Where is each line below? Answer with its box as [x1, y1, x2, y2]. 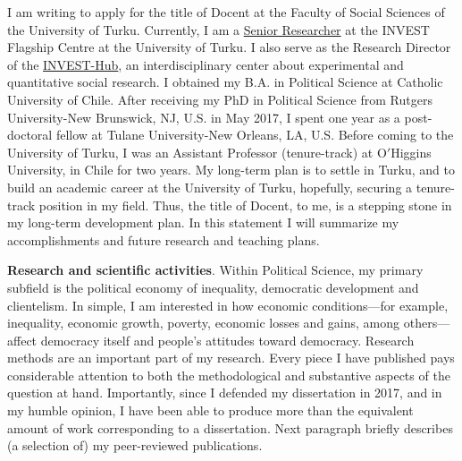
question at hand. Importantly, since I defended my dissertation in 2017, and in [7, 383, 442, 402]
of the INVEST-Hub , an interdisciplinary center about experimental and [7, 55, 404, 73]
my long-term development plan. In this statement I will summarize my [7, 213, 399, 232]
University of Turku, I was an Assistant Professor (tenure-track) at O [7, 142, 387, 161]
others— [403, 313, 450, 332]
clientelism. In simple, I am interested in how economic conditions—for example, [7, 295, 449, 314]
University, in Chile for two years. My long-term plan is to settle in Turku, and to [7, 160, 456, 179]
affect [7, 330, 38, 349]
